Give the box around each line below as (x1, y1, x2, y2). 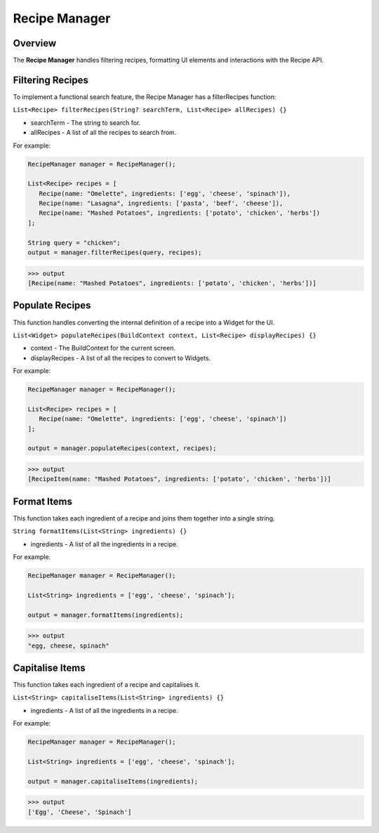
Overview (13, 37, 57, 49)
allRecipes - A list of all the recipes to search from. (30, 129, 177, 137)
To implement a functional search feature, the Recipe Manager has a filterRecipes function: (13, 92, 277, 101)
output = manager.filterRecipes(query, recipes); (27, 249, 202, 256)
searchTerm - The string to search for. (30, 118, 141, 126)
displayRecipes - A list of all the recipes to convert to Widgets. (30, 353, 211, 362)
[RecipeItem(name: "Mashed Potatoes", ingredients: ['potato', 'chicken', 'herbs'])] (27, 475, 331, 483)
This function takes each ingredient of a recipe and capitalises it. (13, 681, 200, 689)
